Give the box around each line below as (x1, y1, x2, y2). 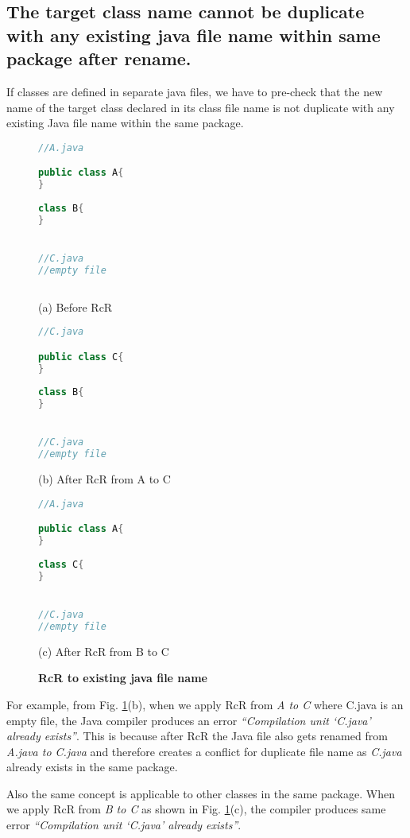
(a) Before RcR (38, 298, 113, 315)
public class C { (38, 351, 124, 363)
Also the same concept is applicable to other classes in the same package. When (6, 785, 395, 801)
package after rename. (6, 46, 191, 71)
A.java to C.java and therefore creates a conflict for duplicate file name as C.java (6, 743, 402, 759)
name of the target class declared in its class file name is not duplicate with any (6, 99, 395, 115)
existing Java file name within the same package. (6, 114, 244, 131)
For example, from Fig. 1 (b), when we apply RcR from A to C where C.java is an (6, 696, 404, 712)
